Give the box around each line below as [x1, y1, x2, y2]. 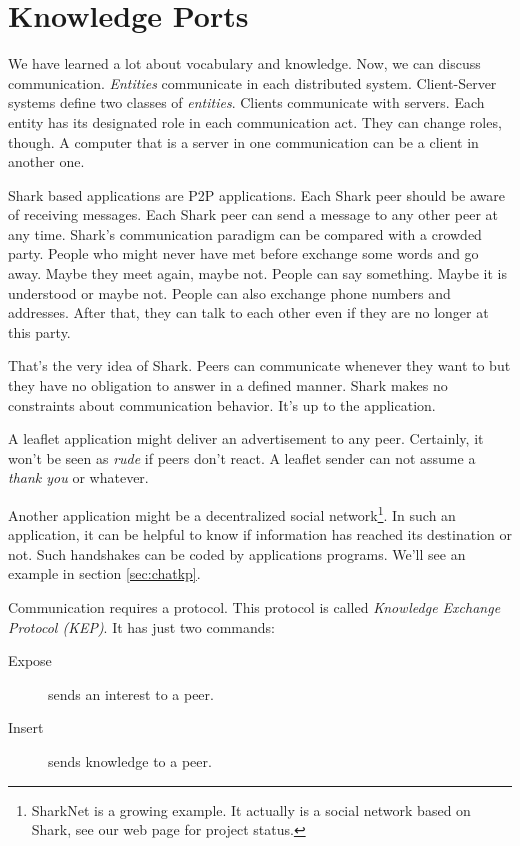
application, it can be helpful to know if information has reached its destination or [8, 524, 513, 545]
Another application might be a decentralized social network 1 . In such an [8, 502, 456, 525]
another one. [8, 151, 85, 172]
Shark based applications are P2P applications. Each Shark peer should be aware [8, 184, 505, 205]
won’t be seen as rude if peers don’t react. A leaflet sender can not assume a [8, 447, 476, 468]
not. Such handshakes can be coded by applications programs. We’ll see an [8, 543, 466, 564]
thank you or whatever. [8, 467, 149, 488]
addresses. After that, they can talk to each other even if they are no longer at [8, 302, 489, 323]
